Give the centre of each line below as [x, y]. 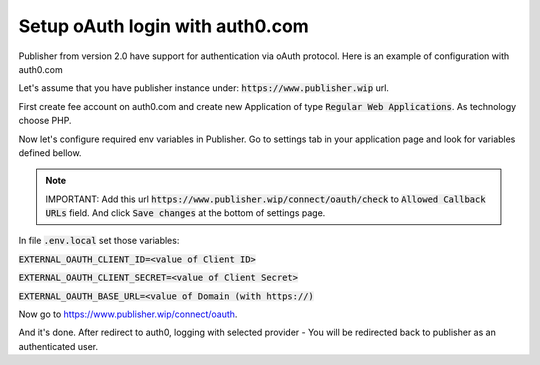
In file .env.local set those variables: [99, 241]
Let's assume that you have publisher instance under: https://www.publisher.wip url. [204, 88]
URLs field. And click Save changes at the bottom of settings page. [185, 213]
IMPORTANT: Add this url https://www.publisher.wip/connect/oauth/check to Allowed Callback [265, 199]
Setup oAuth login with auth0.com [163, 26]
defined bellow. [50, 152]
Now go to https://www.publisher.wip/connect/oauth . [128, 314]
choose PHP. [45, 121]
